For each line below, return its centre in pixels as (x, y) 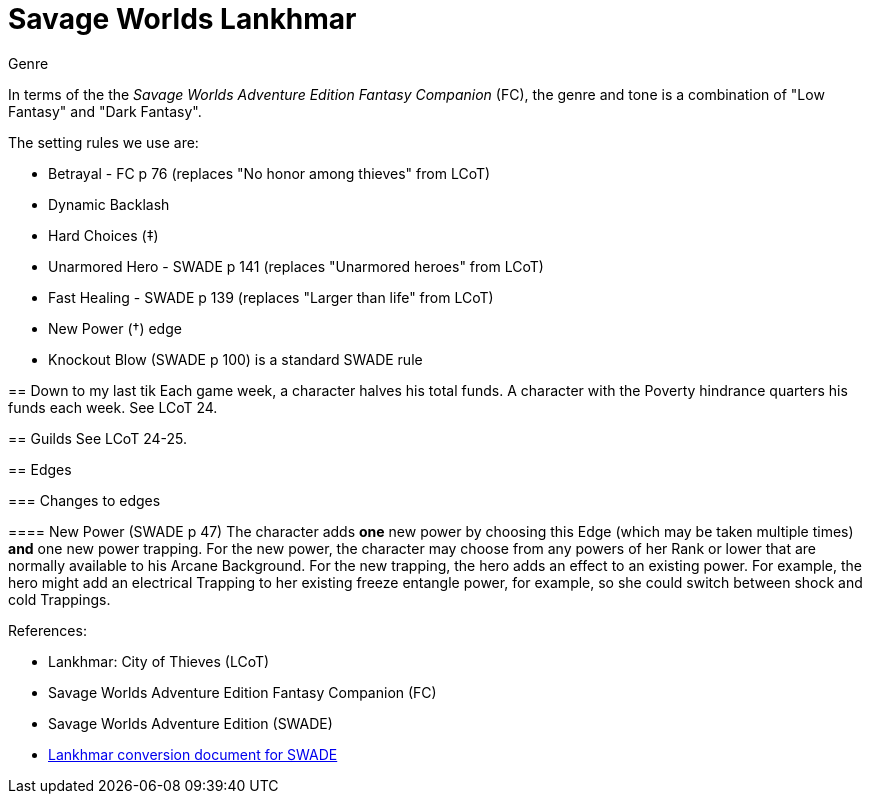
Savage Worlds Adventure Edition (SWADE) (190, 723)
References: (47, 630)
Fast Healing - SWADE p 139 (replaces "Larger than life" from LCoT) (271, 297)
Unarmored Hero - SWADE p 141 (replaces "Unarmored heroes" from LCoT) (296, 266)
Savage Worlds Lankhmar (182, 19)
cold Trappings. (59, 599)
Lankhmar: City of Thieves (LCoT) (159, 661)
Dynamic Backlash (109, 204)
